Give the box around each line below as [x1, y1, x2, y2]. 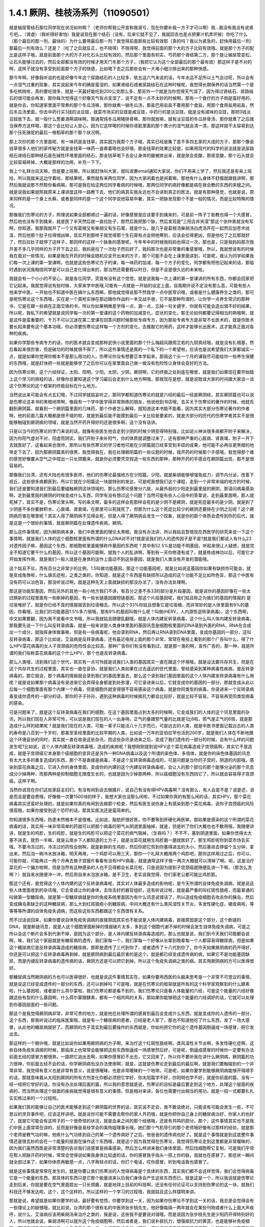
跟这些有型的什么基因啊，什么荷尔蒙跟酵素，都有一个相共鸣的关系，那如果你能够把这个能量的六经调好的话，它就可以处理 [9, 994, 254, 1001]
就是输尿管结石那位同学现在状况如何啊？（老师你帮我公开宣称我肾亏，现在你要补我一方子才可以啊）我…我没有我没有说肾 [9, 25, 254, 30]
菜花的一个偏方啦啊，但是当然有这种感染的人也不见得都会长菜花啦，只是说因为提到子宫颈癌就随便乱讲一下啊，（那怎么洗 [9, 864, 252, 871]
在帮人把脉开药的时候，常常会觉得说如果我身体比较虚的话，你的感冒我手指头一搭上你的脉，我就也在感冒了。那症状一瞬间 [9, 1152, 254, 1158]
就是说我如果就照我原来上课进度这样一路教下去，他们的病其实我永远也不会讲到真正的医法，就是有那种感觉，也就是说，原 [9, 189, 254, 195]
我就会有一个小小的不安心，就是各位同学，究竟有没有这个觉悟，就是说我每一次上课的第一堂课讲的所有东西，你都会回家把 [9, 275, 254, 282]
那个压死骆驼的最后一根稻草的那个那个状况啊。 [9, 130, 104, 135]
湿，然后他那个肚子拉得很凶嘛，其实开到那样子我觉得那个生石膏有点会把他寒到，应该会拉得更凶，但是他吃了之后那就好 [9, 232, 250, 238]
